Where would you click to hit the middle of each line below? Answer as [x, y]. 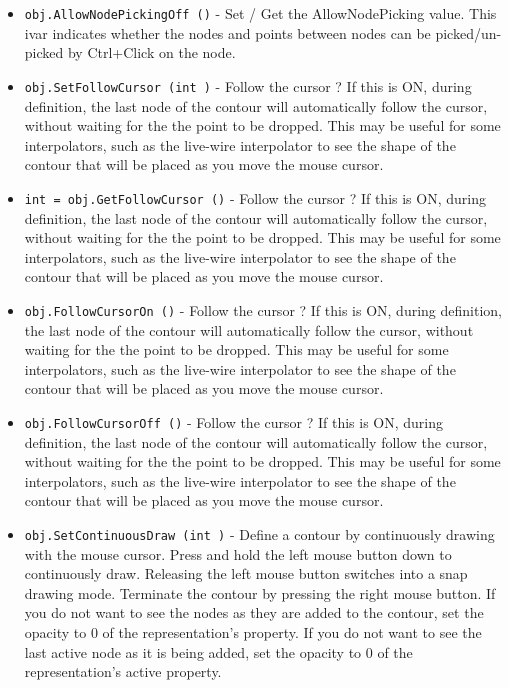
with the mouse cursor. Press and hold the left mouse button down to [238, 553]
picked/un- [468, 32]
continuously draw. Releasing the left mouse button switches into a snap [246, 573]
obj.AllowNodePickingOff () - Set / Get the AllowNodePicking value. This [260, 13]
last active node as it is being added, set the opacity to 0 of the [218, 651]
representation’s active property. [123, 671]
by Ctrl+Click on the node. [151, 52]
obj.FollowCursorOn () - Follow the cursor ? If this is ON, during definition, [263, 309]
